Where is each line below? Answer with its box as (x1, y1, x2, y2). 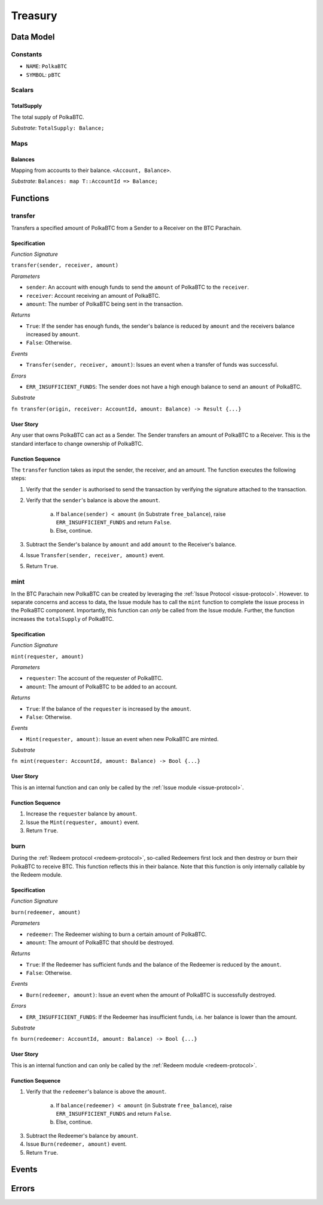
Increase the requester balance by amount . (26, 810, 138, 817)
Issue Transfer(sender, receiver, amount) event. (26, 552, 164, 559)
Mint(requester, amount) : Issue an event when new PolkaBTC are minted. (26, 735, 219, 742)
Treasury (11, 9, 57, 22)
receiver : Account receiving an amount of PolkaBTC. (26, 292, 160, 299)
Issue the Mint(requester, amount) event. (26, 819, 140, 826)
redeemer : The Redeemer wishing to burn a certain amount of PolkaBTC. (26, 931, 207, 938)
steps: (11, 475, 26, 482)
